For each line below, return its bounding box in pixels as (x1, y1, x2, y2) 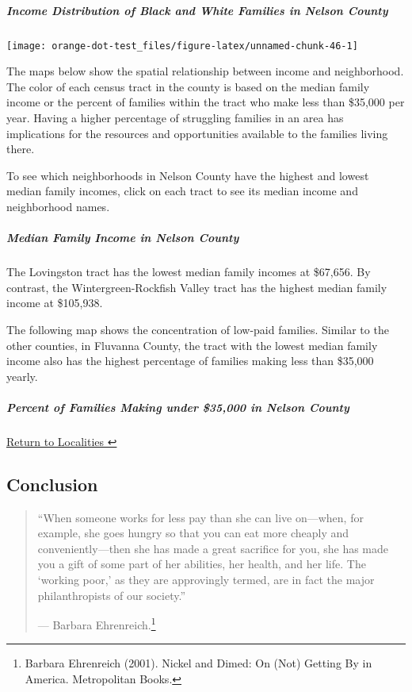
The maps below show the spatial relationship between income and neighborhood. (6, 63, 404, 79)
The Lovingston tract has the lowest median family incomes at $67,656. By (6, 263, 371, 280)
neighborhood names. (6, 198, 110, 214)
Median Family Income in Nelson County (6, 229, 239, 246)
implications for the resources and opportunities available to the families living (6, 125, 388, 141)
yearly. (6, 367, 38, 384)
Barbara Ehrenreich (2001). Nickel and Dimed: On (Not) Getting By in (25, 655, 372, 671)
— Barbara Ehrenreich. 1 (37, 614, 156, 632)
